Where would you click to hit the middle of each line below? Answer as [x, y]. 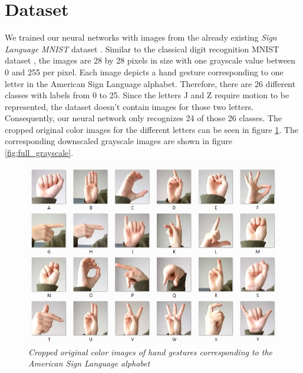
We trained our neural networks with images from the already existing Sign [141, 37]
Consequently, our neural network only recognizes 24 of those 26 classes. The [143, 118]
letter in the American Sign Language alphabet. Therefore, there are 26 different [150, 83]
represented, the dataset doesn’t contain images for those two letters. [129, 106]
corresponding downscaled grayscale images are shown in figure [118, 141]
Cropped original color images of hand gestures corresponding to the [151, 352]
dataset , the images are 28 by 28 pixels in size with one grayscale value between [150, 60]
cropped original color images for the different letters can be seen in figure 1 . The [151, 129]
